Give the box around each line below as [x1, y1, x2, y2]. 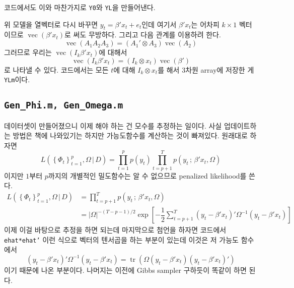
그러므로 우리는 [4, 47, 52, 57]
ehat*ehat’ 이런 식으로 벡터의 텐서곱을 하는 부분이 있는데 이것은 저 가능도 [4, 234, 239, 245]
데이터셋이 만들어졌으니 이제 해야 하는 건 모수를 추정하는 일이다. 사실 [4, 120, 222, 131]
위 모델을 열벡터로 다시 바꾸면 [4, 19, 98, 29]
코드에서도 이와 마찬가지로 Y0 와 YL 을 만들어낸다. [4, 2, 156, 12]
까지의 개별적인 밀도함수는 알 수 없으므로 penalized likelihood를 [48, 170, 247, 181]
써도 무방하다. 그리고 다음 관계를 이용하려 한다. [73, 29, 221, 40]
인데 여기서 [141, 19, 177, 29]
